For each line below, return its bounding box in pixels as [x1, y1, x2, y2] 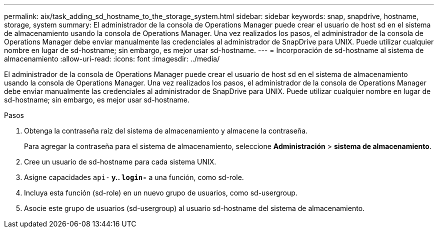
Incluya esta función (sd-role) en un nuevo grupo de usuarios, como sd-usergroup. [24, 188, 297, 197]
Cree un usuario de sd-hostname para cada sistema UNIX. [24, 157, 216, 166]
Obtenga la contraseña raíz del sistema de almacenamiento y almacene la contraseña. [24, 126, 308, 135]
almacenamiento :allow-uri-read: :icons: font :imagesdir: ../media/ [4, 54, 220, 63]
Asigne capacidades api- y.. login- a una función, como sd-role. [24, 173, 244, 181]
